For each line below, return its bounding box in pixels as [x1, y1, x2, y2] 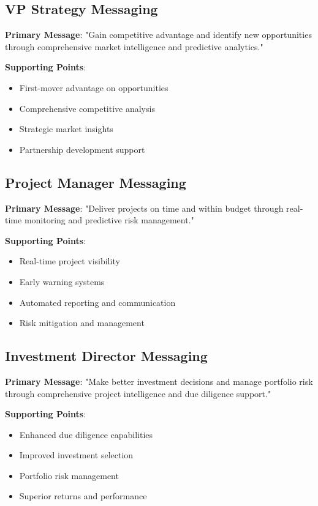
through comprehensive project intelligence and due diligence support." [5, 387, 271, 400]
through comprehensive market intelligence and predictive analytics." [5, 40, 263, 53]
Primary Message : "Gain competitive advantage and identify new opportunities [5, 28, 312, 41]
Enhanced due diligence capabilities [19, 428, 153, 441]
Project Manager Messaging [5, 173, 186, 192]
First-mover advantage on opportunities [19, 81, 168, 94]
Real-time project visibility [19, 255, 120, 267]
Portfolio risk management [19, 469, 119, 482]
